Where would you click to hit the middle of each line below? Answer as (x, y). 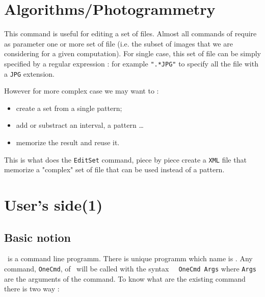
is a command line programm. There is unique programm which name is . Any (130, 258)
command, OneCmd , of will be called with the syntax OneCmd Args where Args (130, 269)
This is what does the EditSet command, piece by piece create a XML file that (125, 159)
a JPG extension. (29, 73)
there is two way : (32, 289)
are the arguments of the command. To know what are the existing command (125, 278)
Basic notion (37, 237)
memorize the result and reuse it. (68, 142)
